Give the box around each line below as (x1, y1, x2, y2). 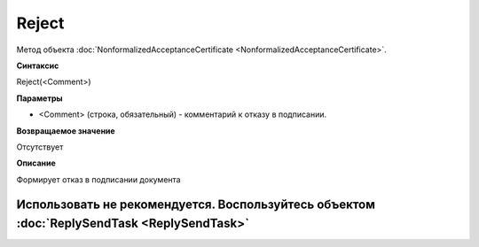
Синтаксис (16, 60, 59, 71)
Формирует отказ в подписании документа (16, 174, 181, 185)
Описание (16, 158, 57, 168)
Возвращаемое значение (16, 125, 115, 136)
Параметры (16, 93, 63, 104)
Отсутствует (16, 142, 64, 152)
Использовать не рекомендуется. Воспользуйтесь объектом (16, 197, 376, 212)
